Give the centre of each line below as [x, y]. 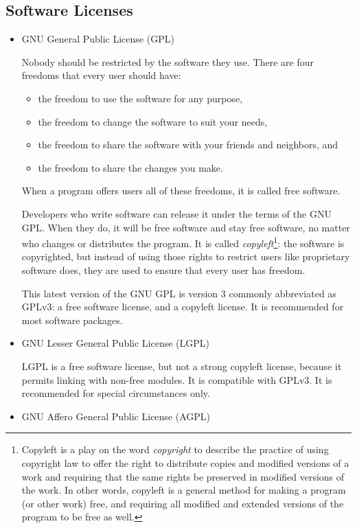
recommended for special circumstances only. [116, 393]
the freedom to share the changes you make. [130, 167]
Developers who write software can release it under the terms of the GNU [176, 213]
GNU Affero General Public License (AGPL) [116, 416]
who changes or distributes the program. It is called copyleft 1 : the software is [183, 242]
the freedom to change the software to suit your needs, [153, 121]
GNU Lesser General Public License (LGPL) [115, 343]
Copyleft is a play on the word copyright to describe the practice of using [175, 449]
